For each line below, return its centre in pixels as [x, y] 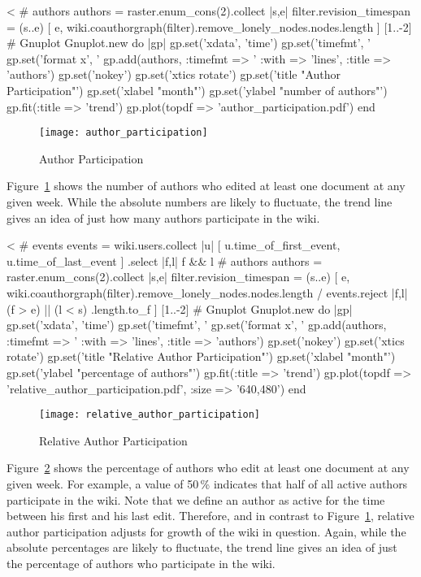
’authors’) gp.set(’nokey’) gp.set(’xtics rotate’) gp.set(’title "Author [174, 74]
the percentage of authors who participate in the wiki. [141, 563]
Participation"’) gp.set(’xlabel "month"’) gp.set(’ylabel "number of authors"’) [197, 90]
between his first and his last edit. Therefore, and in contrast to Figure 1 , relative [210, 516]
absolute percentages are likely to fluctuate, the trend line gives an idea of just [202, 547]
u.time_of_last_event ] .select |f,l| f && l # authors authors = [165, 260]
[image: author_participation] [124, 133]
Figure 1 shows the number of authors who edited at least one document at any [206, 186]
